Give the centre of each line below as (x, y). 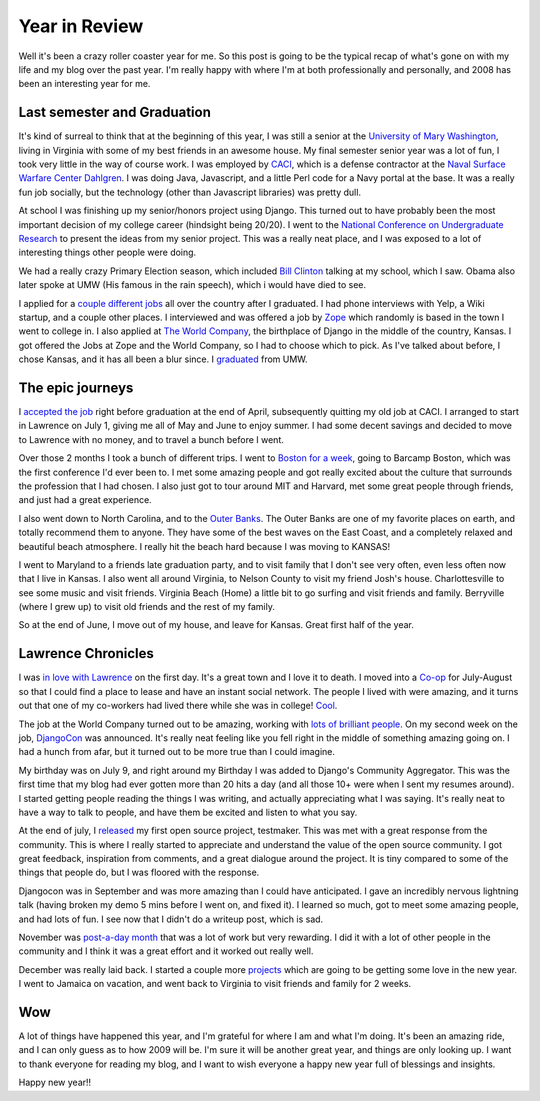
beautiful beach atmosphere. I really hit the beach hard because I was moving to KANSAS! (204, 546)
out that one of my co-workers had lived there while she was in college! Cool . (178, 706)
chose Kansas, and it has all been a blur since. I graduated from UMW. (163, 359)
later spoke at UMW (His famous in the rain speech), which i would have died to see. (192, 285)
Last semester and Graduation (115, 112)
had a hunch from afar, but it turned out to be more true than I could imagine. (176, 752)
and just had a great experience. (85, 500)
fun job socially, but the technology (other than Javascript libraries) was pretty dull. (190, 192)
